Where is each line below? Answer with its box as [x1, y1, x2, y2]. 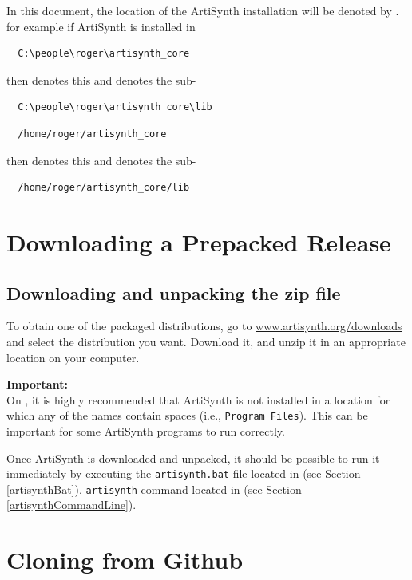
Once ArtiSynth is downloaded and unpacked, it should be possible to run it [6, 449, 380, 466]
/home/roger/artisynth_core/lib [18, 182, 190, 194]
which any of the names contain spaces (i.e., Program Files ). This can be [6, 407, 368, 424]
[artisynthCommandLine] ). [6, 496, 137, 513]
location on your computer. [6, 349, 140, 365]
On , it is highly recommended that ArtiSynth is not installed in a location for [6, 391, 390, 408]
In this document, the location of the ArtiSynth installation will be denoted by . [6, 2, 399, 18]
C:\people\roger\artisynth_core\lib [18, 101, 212, 113]
